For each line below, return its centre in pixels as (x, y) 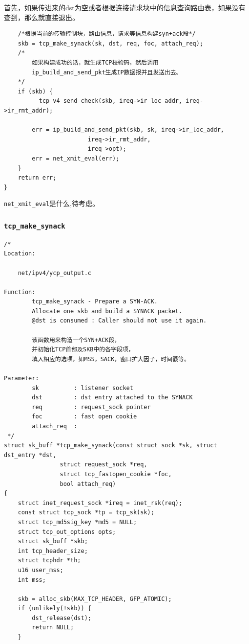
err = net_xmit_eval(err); (76, 158)
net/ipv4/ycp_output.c (54, 273)
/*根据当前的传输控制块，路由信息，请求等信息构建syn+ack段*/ (107, 34)
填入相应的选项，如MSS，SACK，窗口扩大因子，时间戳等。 (111, 359)
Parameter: (21, 379)
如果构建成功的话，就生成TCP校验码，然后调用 (95, 62)
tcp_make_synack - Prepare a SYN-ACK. (95, 302)
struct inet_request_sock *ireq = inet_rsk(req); (100, 503)
